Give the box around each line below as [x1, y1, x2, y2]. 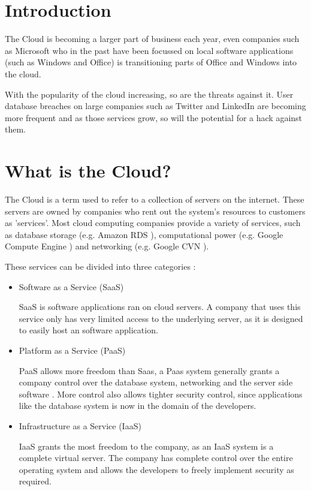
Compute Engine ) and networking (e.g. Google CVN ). [5, 240, 209, 252]
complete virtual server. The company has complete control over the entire [19, 451, 293, 464]
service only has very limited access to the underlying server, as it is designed [19, 312, 303, 324]
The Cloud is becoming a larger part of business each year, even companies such [5, 32, 300, 45]
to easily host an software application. [19, 324, 158, 336]
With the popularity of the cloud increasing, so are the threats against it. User [5, 88, 294, 100]
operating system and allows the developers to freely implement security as [19, 463, 294, 475]
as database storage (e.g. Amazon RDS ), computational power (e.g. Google [5, 228, 283, 240]
